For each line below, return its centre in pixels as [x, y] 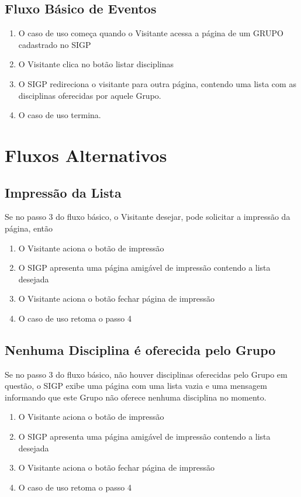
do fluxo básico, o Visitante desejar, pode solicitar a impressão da [173, 217]
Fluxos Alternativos [86, 155]
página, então [29, 228]
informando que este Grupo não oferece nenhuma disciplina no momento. [136, 397]
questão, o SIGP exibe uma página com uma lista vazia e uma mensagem [136, 386]
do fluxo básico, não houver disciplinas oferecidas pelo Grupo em [172, 374]
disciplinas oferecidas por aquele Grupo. [90, 95]
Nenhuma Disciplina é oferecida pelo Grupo [140, 349]
